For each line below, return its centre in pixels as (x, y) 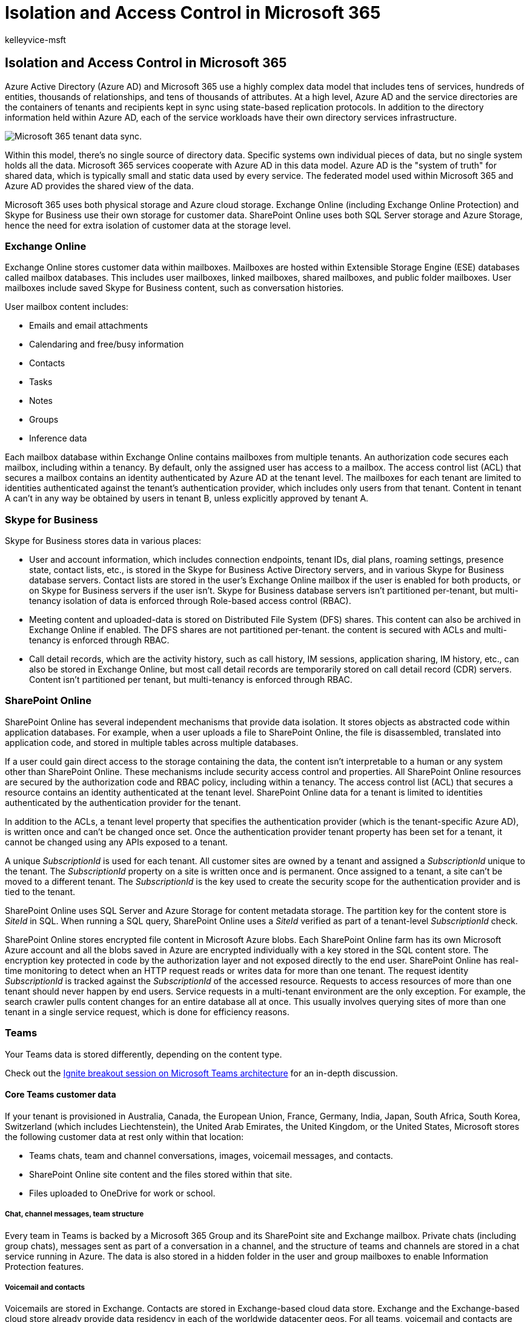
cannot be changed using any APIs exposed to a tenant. (116, 842)
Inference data (58, 438)
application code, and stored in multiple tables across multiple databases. (152, 742)
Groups (44, 420)
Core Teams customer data (61, 1095)
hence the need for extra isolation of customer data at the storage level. (148, 225)
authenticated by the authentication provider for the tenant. (123, 802)
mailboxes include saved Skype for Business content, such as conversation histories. (174, 288)
